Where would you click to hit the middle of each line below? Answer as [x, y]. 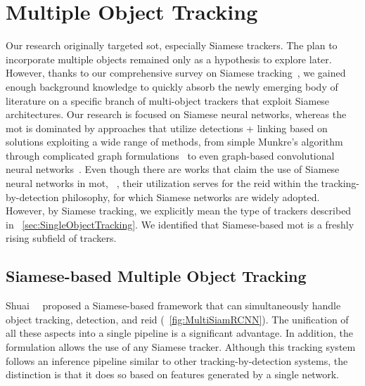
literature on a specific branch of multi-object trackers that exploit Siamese [168, 100]
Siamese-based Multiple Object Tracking [156, 276]
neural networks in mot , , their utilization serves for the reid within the [162, 183]
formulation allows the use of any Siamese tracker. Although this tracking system [181, 347]
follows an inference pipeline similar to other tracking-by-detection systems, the [177, 360]
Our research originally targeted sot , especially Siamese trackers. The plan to [172, 45]
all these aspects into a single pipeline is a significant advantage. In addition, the [179, 333]
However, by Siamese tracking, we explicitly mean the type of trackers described [179, 211]
